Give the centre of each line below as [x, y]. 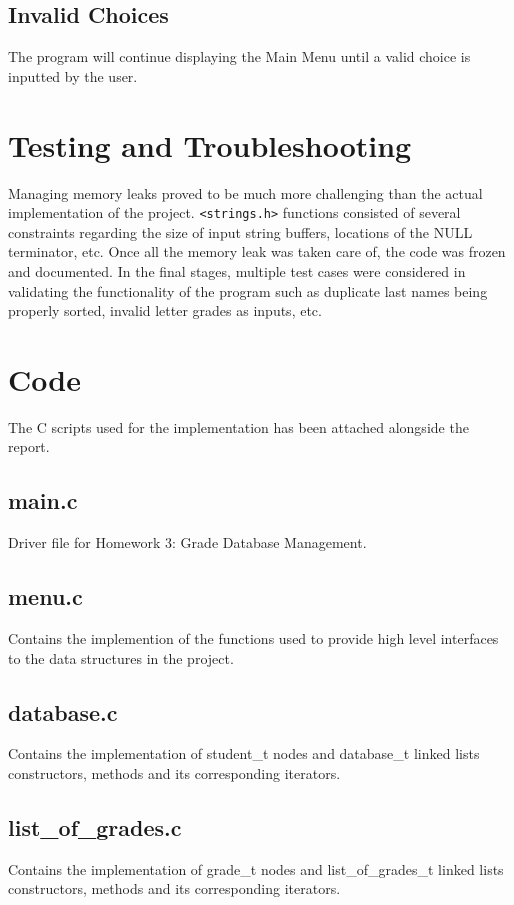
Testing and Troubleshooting [210, 144]
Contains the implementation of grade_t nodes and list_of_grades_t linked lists [256, 868]
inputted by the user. [73, 75]
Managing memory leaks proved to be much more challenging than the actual [245, 192]
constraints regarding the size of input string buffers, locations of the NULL [240, 231]
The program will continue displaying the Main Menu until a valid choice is [239, 56]
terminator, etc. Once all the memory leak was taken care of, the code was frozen [257, 251]
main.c [43, 500]
